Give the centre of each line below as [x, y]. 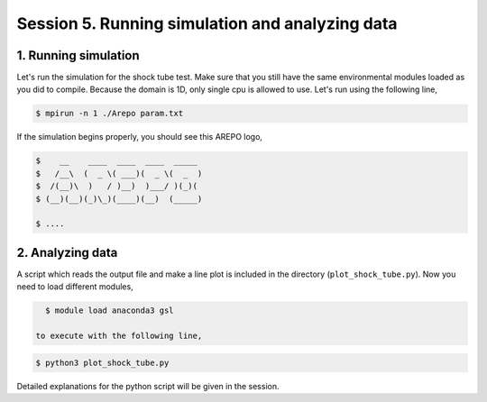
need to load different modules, [75, 287]
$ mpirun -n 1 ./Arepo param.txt [110, 114]
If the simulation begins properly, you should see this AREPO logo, [140, 137]
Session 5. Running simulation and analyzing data [207, 23]
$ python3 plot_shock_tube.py [102, 362]
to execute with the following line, [119, 336]
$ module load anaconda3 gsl [110, 311]
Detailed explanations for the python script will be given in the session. [148, 386]
